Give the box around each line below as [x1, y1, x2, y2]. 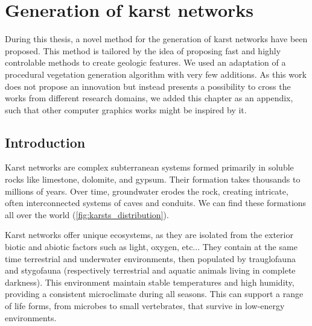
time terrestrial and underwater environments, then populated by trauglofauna [5, 252, 296, 265]
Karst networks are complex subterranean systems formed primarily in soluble [5, 161, 294, 174]
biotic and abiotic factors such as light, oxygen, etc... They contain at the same [5, 240, 298, 253]
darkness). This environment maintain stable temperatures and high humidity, [5, 275, 294, 288]
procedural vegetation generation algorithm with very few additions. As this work [5, 67, 307, 80]
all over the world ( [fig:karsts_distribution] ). [5, 208, 169, 221]
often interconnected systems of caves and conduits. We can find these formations [5, 196, 307, 209]
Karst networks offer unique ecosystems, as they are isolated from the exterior [5, 228, 293, 241]
